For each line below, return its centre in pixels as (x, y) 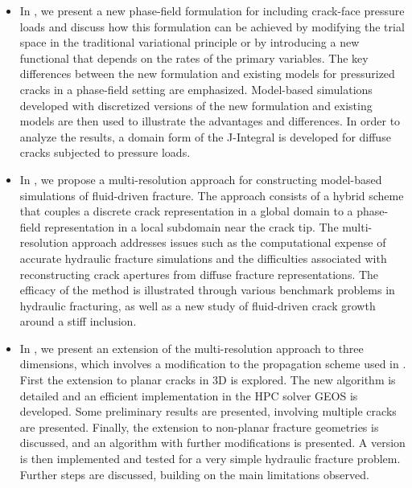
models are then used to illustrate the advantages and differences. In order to (210, 121)
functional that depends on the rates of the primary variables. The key (194, 57)
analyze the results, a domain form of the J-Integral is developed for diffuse (205, 136)
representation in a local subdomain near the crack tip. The (192, 226)
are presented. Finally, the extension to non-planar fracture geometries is (199, 426)
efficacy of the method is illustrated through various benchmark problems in (207, 290)
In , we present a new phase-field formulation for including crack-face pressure (212, 10)
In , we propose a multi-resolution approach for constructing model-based (201, 179)
